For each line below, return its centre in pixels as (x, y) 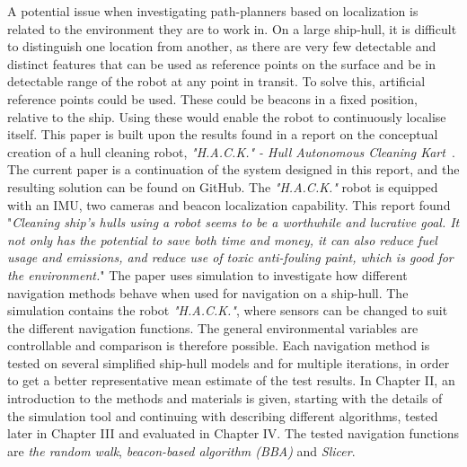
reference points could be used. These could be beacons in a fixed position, (213, 98)
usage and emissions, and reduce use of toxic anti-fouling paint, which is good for (230, 257)
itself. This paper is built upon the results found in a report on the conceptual (223, 134)
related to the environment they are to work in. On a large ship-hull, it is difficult (232, 28)
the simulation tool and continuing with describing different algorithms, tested (223, 415)
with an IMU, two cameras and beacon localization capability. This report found (229, 204)
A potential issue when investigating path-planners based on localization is (213, 11)
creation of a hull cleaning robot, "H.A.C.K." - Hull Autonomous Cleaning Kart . (231, 151)
